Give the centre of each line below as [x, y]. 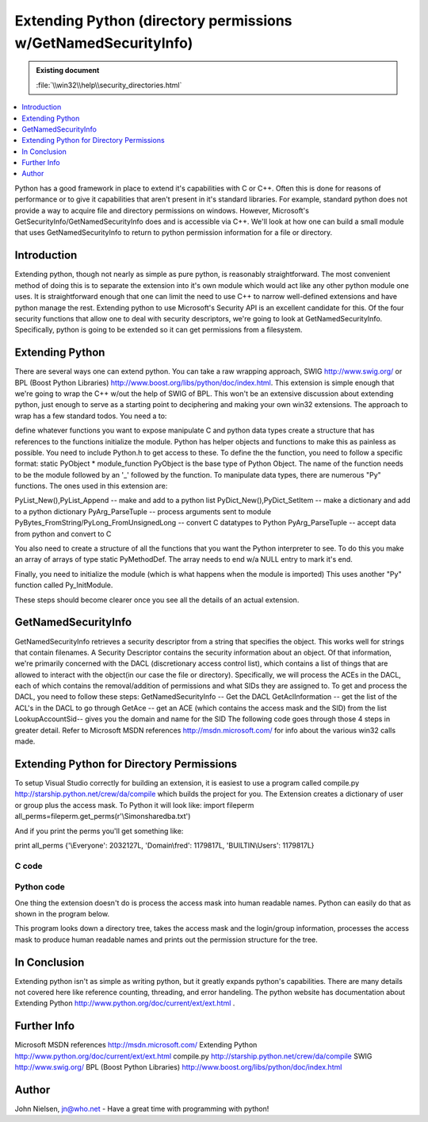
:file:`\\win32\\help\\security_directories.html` [109, 85]
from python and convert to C [63, 534]
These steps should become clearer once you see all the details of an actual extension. [157, 600]
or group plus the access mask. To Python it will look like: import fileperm [134, 805]
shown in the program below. [62, 913]
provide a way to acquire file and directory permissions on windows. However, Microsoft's [162, 210]
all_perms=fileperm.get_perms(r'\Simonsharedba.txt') [103, 817]
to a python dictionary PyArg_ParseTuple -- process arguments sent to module [143, 511]
